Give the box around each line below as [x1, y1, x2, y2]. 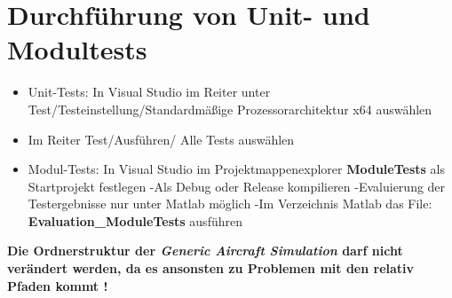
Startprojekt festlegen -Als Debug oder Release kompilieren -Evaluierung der [28, 176, 446, 195]
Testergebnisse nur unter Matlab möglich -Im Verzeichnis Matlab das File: [28, 194, 432, 213]
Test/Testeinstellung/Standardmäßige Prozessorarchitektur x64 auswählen [28, 99, 432, 118]
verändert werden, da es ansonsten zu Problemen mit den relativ [7, 259, 415, 278]
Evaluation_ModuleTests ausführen [28, 211, 242, 230]
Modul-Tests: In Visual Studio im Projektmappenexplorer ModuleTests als [28, 160, 445, 178]
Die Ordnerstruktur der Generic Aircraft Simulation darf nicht [7, 241, 403, 260]
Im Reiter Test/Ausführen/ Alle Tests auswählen [28, 129, 295, 148]
